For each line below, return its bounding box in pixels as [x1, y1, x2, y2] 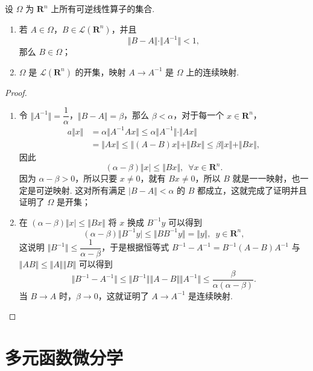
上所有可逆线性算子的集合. [51, 2, 155, 14]
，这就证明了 [98, 289, 149, 302]
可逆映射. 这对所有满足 [36, 183, 126, 196]
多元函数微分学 [5, 344, 124, 369]
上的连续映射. [186, 65, 239, 78]
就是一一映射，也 [232, 172, 300, 184]
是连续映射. [188, 289, 233, 302]
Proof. [5, 86, 27, 98]
